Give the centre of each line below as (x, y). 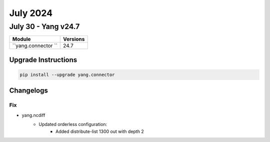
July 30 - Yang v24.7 (44, 26)
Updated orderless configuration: (73, 124)
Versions (74, 39)
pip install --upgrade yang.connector (67, 75)
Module (21, 39)
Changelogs (29, 91)
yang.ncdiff (33, 115)
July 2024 (31, 13)
